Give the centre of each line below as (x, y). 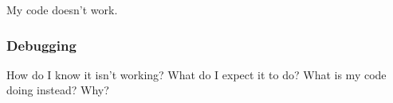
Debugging (41, 45)
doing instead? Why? (58, 90)
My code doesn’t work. (62, 10)
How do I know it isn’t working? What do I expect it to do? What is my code (196, 74)
